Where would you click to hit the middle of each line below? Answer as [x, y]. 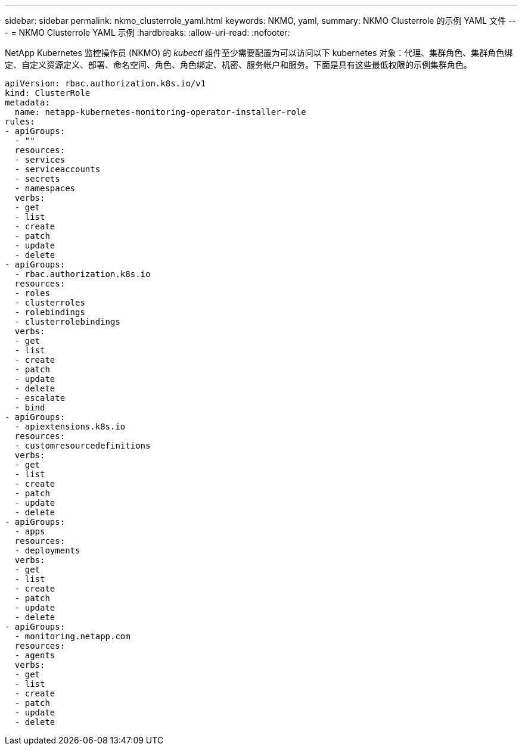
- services [40, 160]
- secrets [37, 179]
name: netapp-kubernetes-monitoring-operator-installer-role [160, 112]
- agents [35, 655]
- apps [30, 531]
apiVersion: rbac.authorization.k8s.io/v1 [105, 83]
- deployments [47, 550]
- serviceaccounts [58, 169]
